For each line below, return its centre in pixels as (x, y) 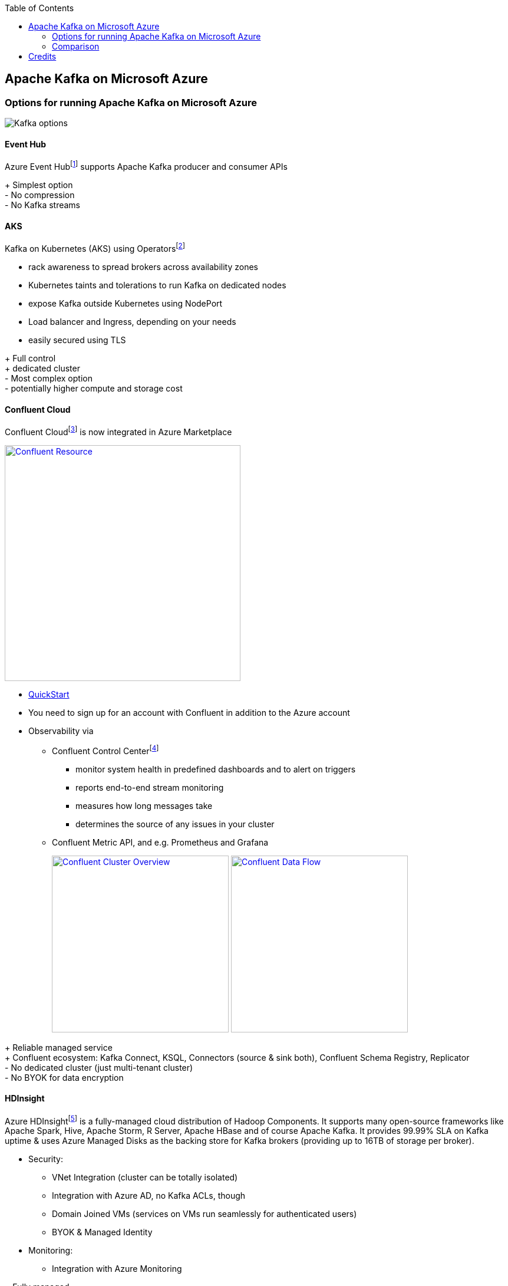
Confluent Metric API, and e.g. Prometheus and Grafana (160, 842)
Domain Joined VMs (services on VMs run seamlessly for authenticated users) (204, 1214)
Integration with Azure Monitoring (117, 1269)
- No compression (40, 195)
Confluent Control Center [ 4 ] (105, 750)
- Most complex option (49, 378)
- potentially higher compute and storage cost (94, 388)
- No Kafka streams (43, 205)
